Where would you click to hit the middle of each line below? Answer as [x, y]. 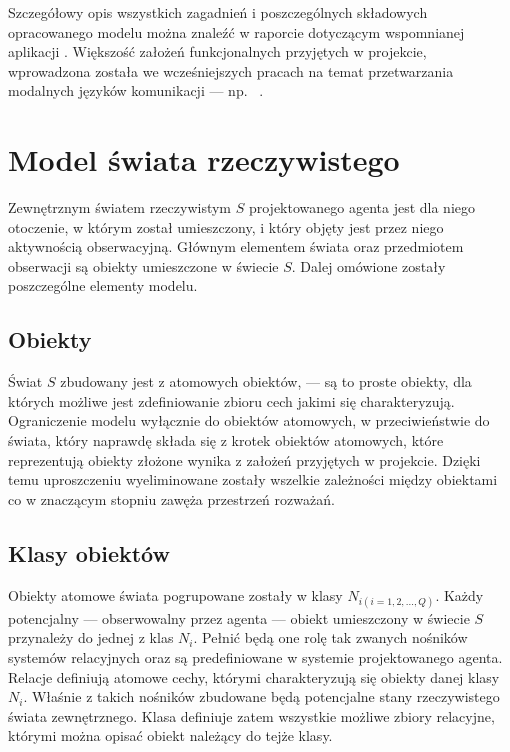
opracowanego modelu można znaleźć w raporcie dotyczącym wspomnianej [236, 31]
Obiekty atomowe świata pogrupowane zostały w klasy [175, 594]
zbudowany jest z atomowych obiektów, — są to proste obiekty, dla [266, 381]
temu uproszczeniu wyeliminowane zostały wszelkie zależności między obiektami [253, 479]
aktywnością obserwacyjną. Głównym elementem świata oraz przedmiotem [236, 246]
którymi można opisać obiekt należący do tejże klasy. [170, 735]
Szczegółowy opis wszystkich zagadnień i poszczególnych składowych [218, 12]
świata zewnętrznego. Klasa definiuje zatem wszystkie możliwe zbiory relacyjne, [251, 715]
